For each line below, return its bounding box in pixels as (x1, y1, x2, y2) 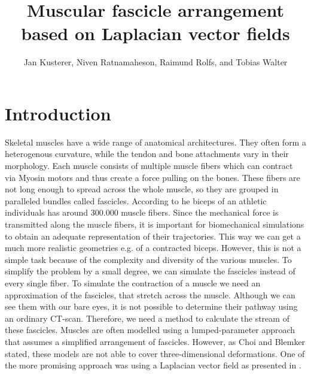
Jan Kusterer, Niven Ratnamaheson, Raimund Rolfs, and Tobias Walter (23, 56, 288, 68)
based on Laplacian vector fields (21, 21, 290, 46)
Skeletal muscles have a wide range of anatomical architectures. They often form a (5, 135, 306, 148)
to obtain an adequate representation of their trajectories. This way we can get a (5, 229, 301, 242)
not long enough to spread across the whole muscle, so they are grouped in (5, 183, 279, 195)
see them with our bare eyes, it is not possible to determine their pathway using (5, 300, 298, 313)
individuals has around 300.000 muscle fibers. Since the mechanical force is (5, 206, 279, 219)
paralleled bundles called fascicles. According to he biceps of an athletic (5, 194, 267, 207)
